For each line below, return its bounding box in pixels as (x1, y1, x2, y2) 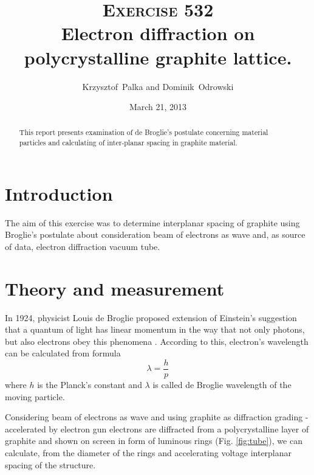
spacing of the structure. (5, 458, 96, 471)
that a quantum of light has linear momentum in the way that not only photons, (5, 323, 305, 336)
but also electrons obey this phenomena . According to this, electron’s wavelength (5, 335, 309, 347)
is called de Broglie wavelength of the (152, 378, 292, 391)
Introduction (5, 181, 113, 206)
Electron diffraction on (61, 21, 255, 46)
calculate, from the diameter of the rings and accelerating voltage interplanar (5, 446, 292, 459)
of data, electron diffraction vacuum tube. (5, 240, 160, 252)
